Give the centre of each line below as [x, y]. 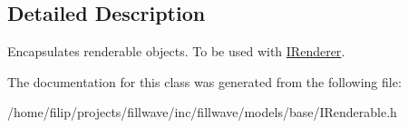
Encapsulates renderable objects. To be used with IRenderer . [176, 51]
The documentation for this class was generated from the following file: [204, 81]
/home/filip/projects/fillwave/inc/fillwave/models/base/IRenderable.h [202, 112]
